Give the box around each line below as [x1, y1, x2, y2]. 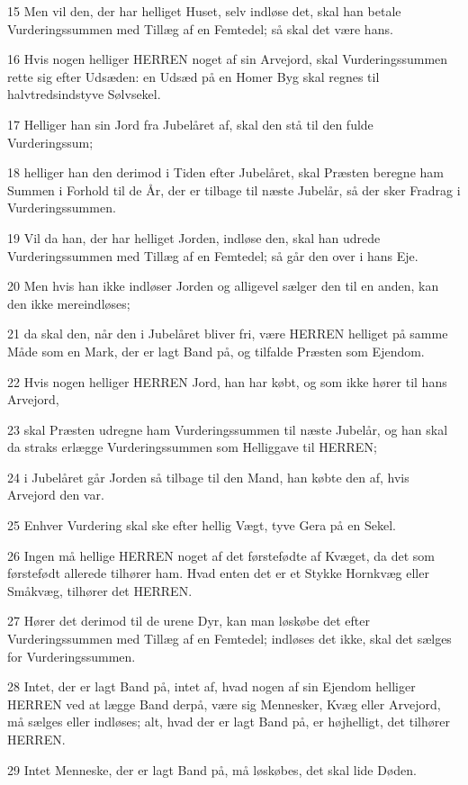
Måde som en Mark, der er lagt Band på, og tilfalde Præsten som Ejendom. [7, 341, 425, 360]
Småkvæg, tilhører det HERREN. [7, 581, 193, 600]
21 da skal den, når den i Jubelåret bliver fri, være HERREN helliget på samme [7, 324, 448, 343]
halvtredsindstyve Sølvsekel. [7, 85, 161, 104]
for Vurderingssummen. [7, 646, 136, 665]
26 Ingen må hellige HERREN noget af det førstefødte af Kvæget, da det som [7, 546, 436, 564]
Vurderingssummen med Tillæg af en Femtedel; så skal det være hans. [7, 19, 393, 38]
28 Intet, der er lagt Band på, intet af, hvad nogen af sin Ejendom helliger [7, 677, 416, 696]
